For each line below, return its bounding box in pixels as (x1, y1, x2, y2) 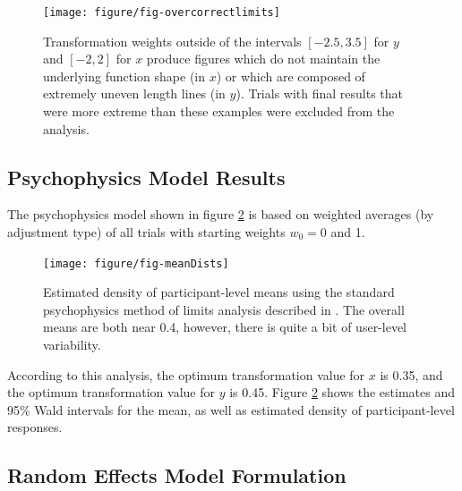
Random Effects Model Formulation (7, 461, 346, 489)
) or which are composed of (216, 66, 365, 85)
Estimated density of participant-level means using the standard (43, 283, 395, 301)
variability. (43, 335, 101, 354)
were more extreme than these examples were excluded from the (43, 102, 395, 121)
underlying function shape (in (43, 66, 206, 85)
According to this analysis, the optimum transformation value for (7, 365, 365, 384)
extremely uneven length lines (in (43, 84, 226, 103)
